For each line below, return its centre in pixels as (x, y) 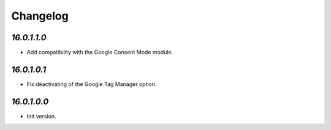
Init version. (41, 116)
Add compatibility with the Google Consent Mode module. (100, 52)
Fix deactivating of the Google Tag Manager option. (92, 84)
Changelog (40, 16)
